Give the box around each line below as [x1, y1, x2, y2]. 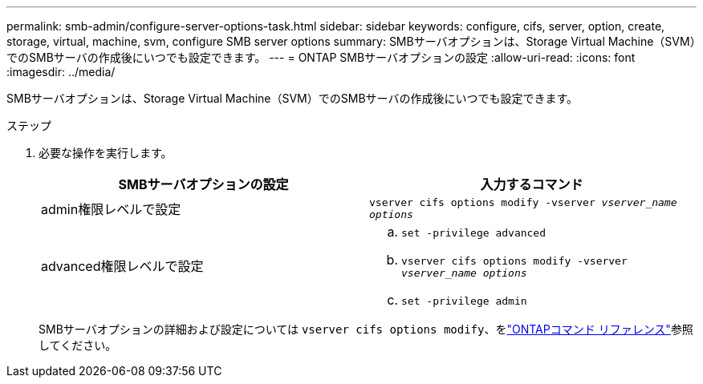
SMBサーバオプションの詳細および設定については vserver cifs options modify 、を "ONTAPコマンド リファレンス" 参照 [39, 322, 693, 336]
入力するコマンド [480, 176, 583, 192]
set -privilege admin [401, 295, 527, 307]
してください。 [39, 338, 117, 352]
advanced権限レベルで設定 [41, 258, 204, 274]
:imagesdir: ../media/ [6, 65, 116, 79]
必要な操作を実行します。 [39, 146, 173, 160]
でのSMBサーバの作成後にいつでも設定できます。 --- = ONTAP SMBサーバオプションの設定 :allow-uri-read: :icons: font [6, 51, 636, 64]
